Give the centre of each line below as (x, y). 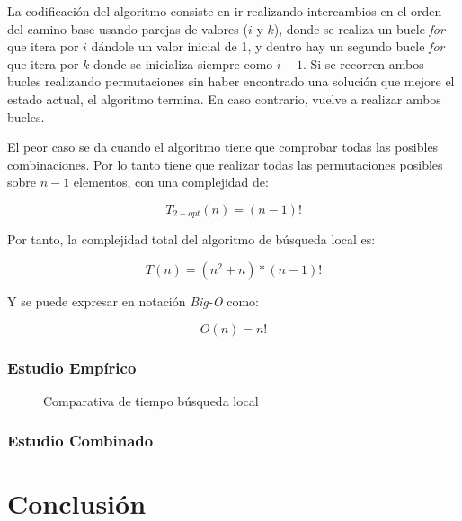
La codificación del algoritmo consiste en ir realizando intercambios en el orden (225, 11)
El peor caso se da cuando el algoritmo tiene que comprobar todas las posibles (223, 147)
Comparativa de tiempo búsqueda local (151, 400)
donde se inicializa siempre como (183, 63)
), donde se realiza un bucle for (359, 28)
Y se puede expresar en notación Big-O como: (133, 300)
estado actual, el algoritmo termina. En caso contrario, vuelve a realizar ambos (224, 98)
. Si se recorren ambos (363, 63)
